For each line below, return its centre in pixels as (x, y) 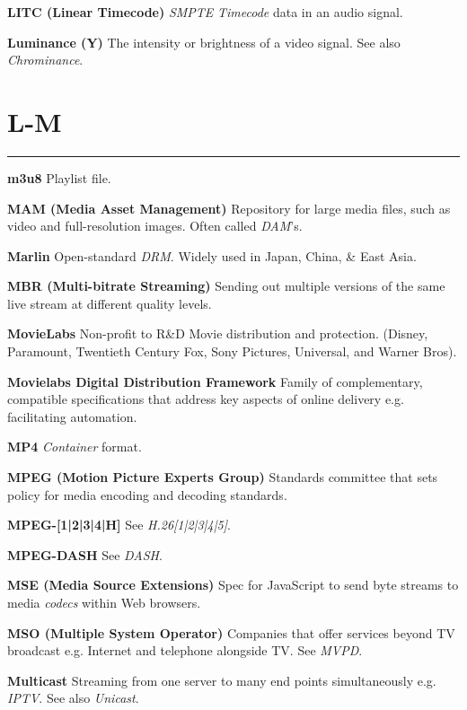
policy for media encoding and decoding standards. (147, 494)
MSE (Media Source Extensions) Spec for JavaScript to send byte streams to (233, 585)
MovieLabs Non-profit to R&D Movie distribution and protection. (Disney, (218, 333)
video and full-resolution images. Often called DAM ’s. (155, 226)
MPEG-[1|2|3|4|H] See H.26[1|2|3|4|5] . (119, 525)
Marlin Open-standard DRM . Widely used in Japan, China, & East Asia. (212, 255)
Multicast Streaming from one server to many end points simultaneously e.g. (222, 680)
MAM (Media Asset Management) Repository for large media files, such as (229, 208)
